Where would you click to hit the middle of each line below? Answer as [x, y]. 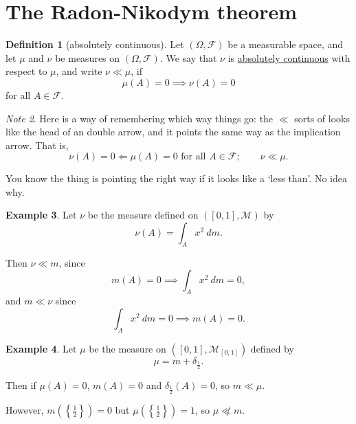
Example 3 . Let [41, 215]
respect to [26, 71]
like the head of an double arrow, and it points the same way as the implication [173, 132]
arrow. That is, [37, 145]
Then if [21, 385]
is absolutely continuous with [289, 57]
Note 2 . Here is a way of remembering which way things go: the [140, 118]
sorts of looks [322, 118]
